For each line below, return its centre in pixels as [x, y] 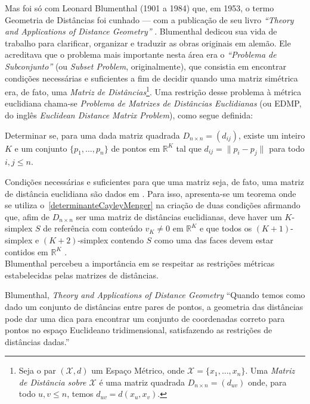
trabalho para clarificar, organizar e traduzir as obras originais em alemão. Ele [148, 43]
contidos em [27, 251]
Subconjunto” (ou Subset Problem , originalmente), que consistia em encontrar [146, 66]
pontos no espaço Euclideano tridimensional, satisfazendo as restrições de [139, 330]
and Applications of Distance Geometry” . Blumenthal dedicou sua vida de [141, 31]
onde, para [267, 382]
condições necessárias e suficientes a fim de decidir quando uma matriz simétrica [151, 78]
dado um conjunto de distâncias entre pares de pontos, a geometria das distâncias [154, 306]
